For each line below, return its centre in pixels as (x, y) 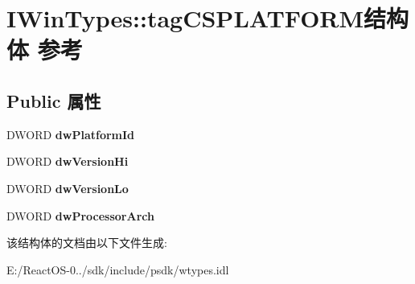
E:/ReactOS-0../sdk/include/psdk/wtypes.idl (118, 269)
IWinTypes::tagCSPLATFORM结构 (208, 18)
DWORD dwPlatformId (71, 134)
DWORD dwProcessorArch (80, 215)
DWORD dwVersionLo (68, 188)
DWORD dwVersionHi (68, 161)
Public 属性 (54, 100)
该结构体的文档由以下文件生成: (87, 243)
